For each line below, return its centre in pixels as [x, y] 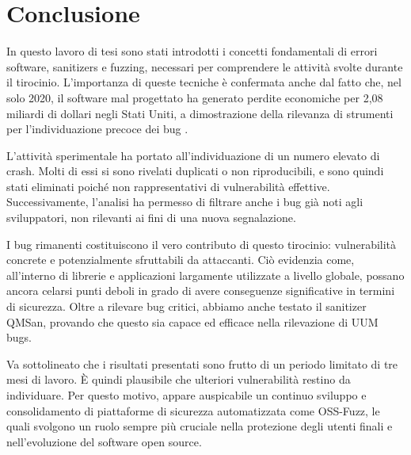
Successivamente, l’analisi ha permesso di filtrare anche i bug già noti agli [185, 202]
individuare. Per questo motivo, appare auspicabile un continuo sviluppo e [186, 395]
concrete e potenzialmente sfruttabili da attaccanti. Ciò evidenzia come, [181, 260]
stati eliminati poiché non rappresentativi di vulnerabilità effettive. [168, 186]
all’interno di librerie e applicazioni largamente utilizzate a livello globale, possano [205, 275]
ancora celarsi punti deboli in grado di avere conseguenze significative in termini [201, 291]
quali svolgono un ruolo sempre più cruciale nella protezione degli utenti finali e [200, 426]
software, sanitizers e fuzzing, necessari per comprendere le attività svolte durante [205, 66]
